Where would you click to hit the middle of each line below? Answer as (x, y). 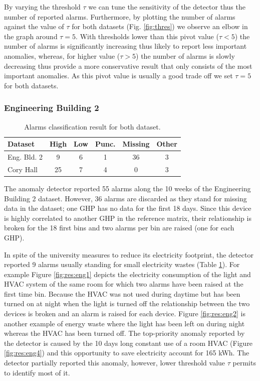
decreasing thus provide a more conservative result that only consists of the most (128, 66)
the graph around (31, 36)
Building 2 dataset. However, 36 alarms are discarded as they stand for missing (125, 198)
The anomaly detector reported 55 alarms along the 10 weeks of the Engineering (127, 188)
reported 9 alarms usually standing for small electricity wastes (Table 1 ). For (122, 264)
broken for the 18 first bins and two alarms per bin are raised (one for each (119, 228)
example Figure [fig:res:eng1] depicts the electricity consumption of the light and (127, 274)
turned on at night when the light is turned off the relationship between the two (127, 303)
